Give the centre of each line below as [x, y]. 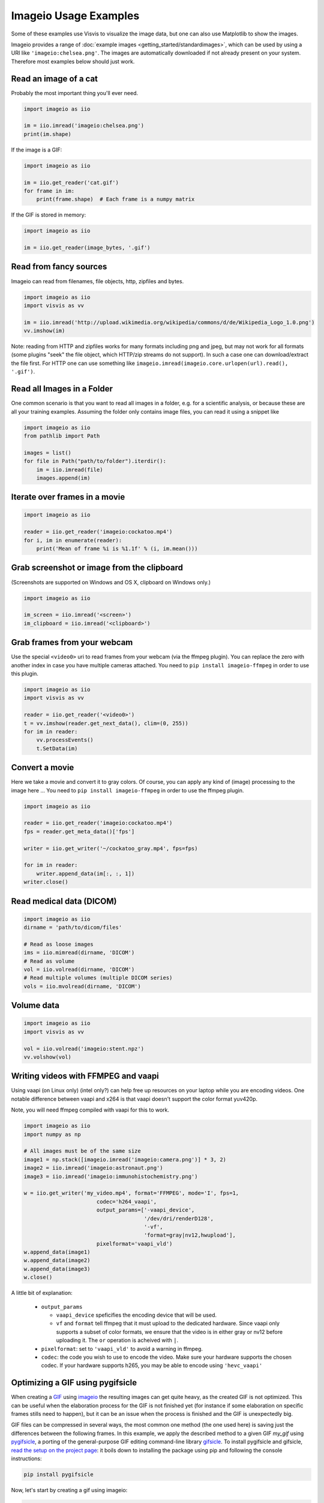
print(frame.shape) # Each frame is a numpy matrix [115, 199]
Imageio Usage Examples [75, 16]
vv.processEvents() [65, 740]
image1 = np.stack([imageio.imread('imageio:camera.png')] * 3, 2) [125, 1159]
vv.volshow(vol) [48, 1057]
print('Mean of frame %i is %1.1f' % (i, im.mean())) [117, 549]
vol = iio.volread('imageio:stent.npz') [84, 1048]
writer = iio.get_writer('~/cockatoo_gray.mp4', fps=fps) [111, 848]
